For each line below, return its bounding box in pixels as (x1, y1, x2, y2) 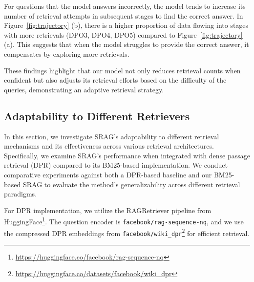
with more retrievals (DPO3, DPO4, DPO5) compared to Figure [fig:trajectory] (4, 29, 243, 40)
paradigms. (4, 189, 37, 199)
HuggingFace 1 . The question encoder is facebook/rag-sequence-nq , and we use (4, 215, 244, 226)
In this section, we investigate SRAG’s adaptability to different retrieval (4, 131, 219, 141)
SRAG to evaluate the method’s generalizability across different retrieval (22, 179, 240, 189)
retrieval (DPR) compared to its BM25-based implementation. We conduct (4, 160, 228, 170)
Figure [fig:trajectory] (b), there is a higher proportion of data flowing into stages (4, 20, 249, 30)
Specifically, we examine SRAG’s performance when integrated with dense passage (4, 150, 250, 160)
